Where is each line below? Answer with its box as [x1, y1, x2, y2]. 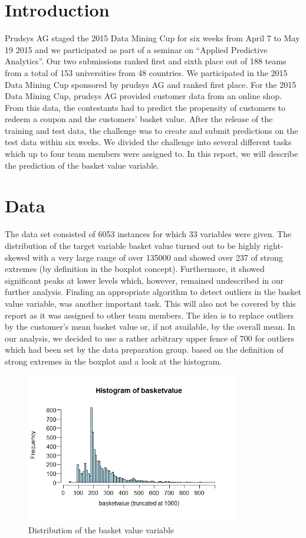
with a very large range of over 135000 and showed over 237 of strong [32, 251, 283, 263]
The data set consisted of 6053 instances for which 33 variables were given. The [5, 228, 292, 240]
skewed [5, 251, 30, 263]
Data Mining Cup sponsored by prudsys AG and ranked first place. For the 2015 [5, 78, 297, 90]
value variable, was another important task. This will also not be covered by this [5, 297, 296, 309]
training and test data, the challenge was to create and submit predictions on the [5, 124, 298, 136]
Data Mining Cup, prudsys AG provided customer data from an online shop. [5, 90, 282, 102]
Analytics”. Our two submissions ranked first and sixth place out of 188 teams [5, 55, 287, 67]
